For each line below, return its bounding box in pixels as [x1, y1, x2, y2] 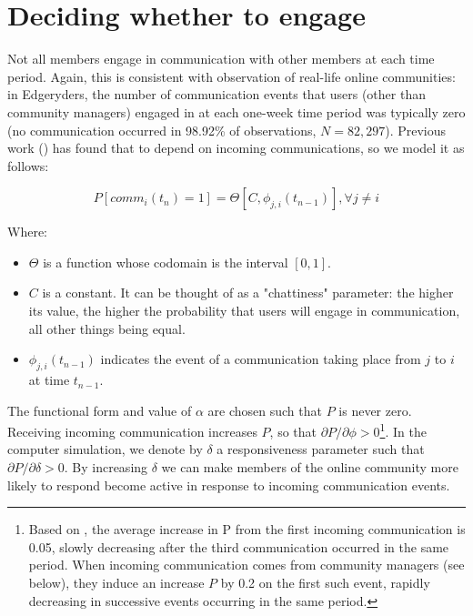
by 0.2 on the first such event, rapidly [220, 573, 430, 592]
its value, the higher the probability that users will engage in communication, [28, 301, 460, 320]
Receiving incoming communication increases [7, 421, 257, 440]
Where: [7, 222, 47, 241]
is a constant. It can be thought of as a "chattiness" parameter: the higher [42, 283, 454, 302]
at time [28, 370, 70, 389]
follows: [7, 156, 49, 175]
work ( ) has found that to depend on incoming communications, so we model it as [7, 138, 465, 157]
